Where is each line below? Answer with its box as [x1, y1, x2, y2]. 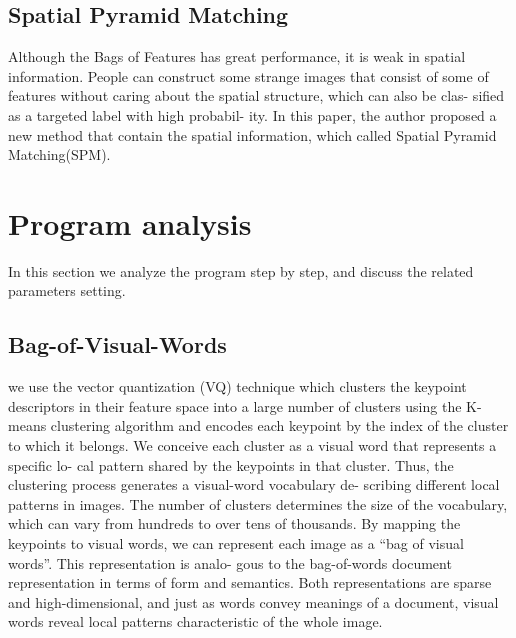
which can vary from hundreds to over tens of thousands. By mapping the [8, 513, 461, 534]
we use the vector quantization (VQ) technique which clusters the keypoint [8, 376, 467, 397]
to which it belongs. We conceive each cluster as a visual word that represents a [8, 435, 497, 456]
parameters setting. [8, 280, 126, 301]
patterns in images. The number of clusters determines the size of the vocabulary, [8, 493, 508, 514]
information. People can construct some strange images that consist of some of [8, 65, 489, 86]
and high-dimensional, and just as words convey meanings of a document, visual [8, 591, 499, 612]
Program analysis [8, 202, 252, 243]
